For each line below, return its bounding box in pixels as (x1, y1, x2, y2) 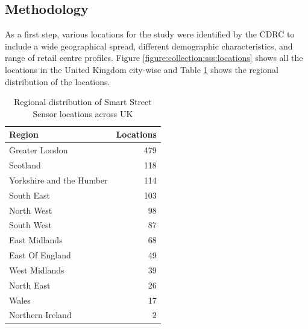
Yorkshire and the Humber (9, 173, 108, 186)
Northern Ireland (9, 308, 72, 321)
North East (9, 278, 51, 291)
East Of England (9, 249, 71, 261)
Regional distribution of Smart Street (14, 95, 152, 108)
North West (9, 203, 52, 216)
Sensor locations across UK (33, 107, 133, 120)
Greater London (9, 144, 68, 156)
